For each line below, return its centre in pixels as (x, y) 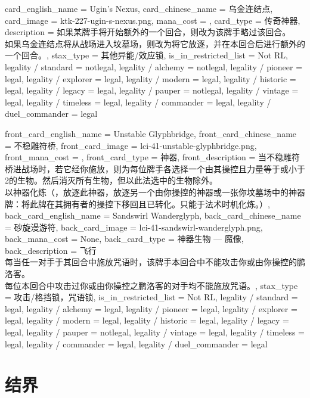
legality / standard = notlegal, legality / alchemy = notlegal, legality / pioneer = (154, 66)
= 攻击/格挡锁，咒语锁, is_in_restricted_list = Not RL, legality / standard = (151, 297)
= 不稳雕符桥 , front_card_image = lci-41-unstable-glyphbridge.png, (131, 145)
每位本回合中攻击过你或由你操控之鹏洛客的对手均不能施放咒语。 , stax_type (151, 285)
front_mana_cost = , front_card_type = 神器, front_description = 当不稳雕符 (153, 157)
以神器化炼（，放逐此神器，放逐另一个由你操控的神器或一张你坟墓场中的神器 (155, 192)
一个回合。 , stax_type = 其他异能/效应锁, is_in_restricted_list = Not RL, (146, 55)
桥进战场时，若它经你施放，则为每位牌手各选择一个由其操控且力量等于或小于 (155, 168)
